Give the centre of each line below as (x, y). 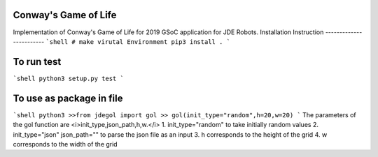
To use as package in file (68, 98)
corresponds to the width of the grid (65, 144)
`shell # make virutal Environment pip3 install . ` (138, 42)
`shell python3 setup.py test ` (68, 78)
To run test (37, 62)
